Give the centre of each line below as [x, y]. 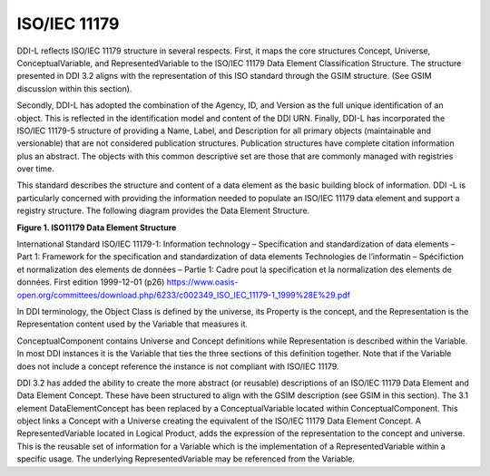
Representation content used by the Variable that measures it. [132, 324]
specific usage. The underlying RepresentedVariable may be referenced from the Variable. [186, 459]
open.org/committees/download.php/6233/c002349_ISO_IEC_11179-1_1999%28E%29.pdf [184, 295]
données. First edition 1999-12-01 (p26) [91, 282]
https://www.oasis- [202, 282]
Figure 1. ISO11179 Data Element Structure [97, 228]
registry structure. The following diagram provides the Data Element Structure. [163, 211]
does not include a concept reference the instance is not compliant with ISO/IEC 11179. [178, 366]
